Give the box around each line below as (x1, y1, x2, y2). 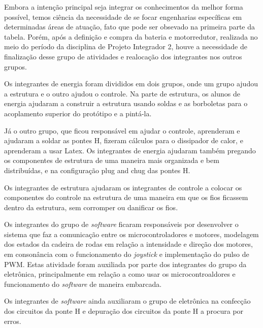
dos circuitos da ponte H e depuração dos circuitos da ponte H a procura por (4, 306, 244, 316)
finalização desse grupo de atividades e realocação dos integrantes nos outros (4, 51, 242, 61)
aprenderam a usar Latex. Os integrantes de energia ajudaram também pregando (4, 145, 256, 155)
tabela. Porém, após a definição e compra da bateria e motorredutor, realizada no (4, 31, 258, 42)
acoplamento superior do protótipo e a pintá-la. (4, 108, 152, 118)
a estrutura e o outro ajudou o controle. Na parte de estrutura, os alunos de (4, 88, 240, 99)
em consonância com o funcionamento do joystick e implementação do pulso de (4, 249, 249, 259)
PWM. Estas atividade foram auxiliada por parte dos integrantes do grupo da (4, 258, 247, 269)
